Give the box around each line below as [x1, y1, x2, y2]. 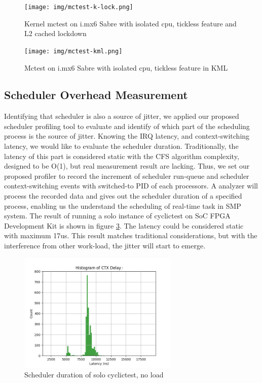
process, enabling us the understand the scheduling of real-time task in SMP [4, 200, 241, 211]
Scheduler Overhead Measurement [4, 87, 188, 103]
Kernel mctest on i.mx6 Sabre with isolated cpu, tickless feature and [24, 18, 237, 28]
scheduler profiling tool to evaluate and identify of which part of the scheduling [4, 120, 250, 131]
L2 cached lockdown [24, 28, 87, 39]
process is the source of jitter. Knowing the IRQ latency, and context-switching [4, 131, 250, 141]
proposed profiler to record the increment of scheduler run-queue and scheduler [4, 170, 249, 181]
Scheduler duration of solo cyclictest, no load [24, 369, 164, 380]
